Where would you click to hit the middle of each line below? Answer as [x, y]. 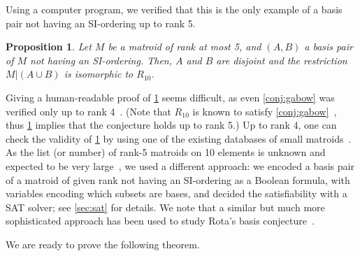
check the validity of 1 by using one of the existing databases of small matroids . [179, 138]
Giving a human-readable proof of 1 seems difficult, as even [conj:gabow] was [170, 97]
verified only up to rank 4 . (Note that [88, 111]
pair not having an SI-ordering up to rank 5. [101, 23]
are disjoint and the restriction [282, 60]
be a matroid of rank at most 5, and [185, 47]
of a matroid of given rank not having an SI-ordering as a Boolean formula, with [178, 179]
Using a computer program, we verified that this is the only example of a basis [174, 9]
